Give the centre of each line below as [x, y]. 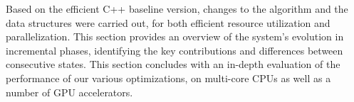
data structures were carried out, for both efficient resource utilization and [168, 22]
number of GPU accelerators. [69, 92]
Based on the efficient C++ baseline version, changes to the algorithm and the [177, 8]
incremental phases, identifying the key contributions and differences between [175, 50]
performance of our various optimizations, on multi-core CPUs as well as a [168, 78]
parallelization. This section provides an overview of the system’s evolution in [175, 36]
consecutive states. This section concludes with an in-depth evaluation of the [173, 64]
